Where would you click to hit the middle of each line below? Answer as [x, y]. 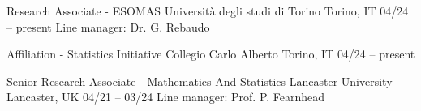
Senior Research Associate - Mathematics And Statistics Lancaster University [200, 81]
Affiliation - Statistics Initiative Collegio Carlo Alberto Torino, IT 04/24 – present [211, 54]
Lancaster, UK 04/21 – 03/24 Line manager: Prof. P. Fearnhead [166, 97]
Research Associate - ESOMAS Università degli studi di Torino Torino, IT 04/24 [208, 11]
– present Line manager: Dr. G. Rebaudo [108, 26]
